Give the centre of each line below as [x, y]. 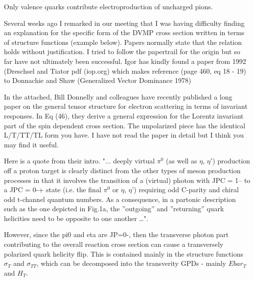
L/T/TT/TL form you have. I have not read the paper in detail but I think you [124, 135]
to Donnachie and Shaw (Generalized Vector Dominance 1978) [98, 80]
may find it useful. [31, 144]
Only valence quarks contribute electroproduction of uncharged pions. [108, 6]
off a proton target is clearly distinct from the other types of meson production [122, 170]
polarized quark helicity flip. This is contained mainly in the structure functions [124, 253]
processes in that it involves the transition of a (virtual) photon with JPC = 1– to [127, 180]
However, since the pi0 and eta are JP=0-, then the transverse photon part [116, 234]
